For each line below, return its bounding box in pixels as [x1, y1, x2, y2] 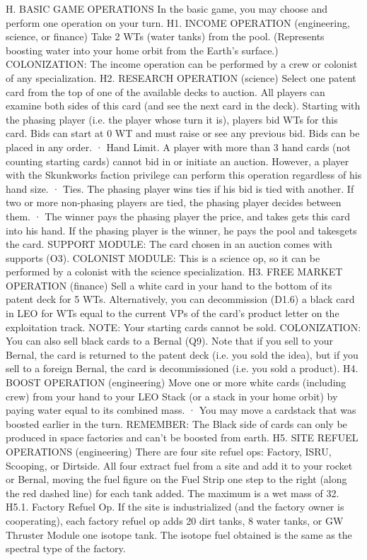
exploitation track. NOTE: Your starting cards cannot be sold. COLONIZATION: [6, 319, 361, 334]
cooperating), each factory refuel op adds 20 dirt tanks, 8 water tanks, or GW [6, 513, 344, 528]
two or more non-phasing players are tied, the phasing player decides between [6, 195, 342, 210]
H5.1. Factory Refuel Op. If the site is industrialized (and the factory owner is [6, 499, 344, 514]
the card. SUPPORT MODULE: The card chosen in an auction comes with [6, 237, 332, 251]
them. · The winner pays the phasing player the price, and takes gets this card [6, 208, 351, 223]
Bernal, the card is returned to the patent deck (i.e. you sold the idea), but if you [6, 347, 359, 362]
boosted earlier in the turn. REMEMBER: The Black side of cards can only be [6, 416, 347, 431]
